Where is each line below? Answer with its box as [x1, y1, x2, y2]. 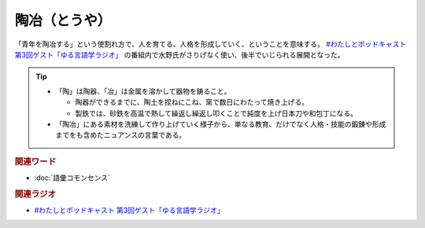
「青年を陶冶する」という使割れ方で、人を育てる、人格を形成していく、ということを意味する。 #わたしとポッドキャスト [14, 39, 407, 49]
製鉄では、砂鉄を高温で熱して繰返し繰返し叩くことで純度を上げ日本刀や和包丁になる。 [75, 108, 358, 118]
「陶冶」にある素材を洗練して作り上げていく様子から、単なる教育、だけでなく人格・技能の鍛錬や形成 [55, 119, 386, 129]
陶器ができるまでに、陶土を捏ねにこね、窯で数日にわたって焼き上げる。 [75, 97, 309, 107]
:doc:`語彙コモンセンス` [34, 173, 110, 182]
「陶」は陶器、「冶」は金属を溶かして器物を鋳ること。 [55, 86, 231, 96]
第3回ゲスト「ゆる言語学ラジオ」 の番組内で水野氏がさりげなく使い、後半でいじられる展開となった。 [14, 50, 345, 59]
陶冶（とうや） [14, 12, 112, 29]
